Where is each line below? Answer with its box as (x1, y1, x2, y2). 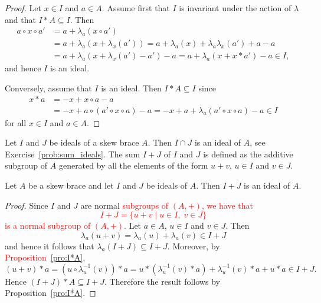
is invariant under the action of (179, 2, 291, 14)
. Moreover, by (167, 239, 220, 252)
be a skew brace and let (28, 179, 114, 191)
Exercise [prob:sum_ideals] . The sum (5, 147, 140, 160)
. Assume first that (101, 2, 170, 14)
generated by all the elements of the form (58, 159, 208, 172)
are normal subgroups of (80, 199, 169, 211)
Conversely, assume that (5, 81, 92, 94)
